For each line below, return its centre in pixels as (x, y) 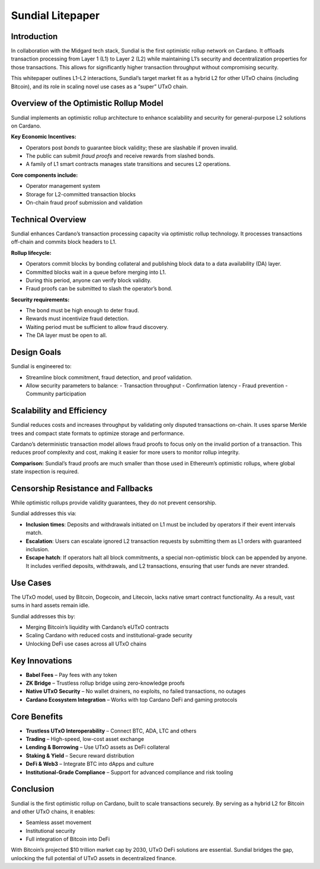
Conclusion (33, 789)
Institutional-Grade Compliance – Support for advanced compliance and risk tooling (129, 772)
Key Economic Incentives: (44, 137)
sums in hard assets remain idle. (50, 605)
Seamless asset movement (59, 822)
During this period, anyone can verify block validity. (89, 280)
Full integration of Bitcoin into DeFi (68, 839)
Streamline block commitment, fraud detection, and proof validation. (109, 377)
